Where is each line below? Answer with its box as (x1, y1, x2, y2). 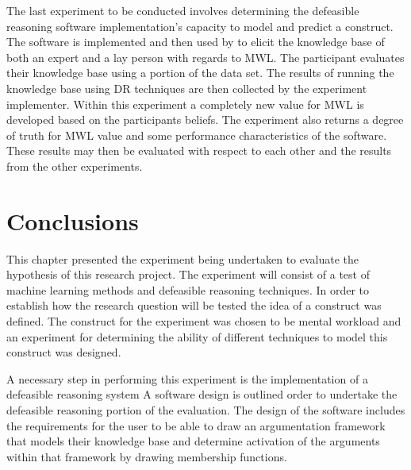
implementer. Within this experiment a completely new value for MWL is (6, 95, 364, 112)
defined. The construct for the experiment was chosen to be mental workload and (6, 313, 401, 329)
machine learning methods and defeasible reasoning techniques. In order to (6, 281, 370, 298)
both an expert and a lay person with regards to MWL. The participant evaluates (6, 48, 405, 65)
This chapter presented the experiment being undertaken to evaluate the (6, 250, 359, 267)
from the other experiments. (6, 157, 143, 174)
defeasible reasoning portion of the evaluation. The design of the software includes (6, 402, 405, 418)
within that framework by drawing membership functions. (6, 448, 287, 464)
